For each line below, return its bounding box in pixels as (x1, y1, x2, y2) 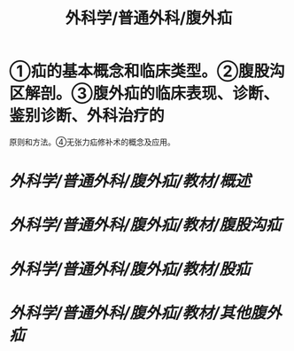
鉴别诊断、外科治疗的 (9, 105, 166, 126)
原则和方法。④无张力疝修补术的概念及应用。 (9, 136, 175, 147)
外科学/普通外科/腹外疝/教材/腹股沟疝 (9, 214, 282, 235)
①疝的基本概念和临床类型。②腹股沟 (9, 61, 285, 82)
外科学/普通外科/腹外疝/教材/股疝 (9, 259, 251, 279)
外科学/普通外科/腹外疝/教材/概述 (9, 171, 251, 191)
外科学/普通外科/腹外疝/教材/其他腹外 (9, 302, 282, 323)
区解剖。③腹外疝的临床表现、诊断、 (9, 83, 279, 104)
